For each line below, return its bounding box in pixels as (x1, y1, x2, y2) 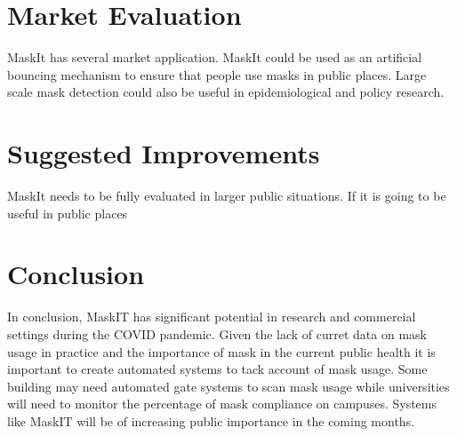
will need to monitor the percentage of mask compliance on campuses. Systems (7, 394, 437, 413)
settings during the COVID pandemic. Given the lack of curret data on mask (7, 324, 427, 343)
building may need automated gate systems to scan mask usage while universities (7, 377, 450, 395)
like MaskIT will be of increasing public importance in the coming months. (7, 411, 415, 430)
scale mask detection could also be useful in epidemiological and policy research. (7, 83, 445, 101)
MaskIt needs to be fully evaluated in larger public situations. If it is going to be (7, 186, 446, 205)
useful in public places (7, 203, 128, 222)
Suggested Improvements (7, 135, 320, 171)
